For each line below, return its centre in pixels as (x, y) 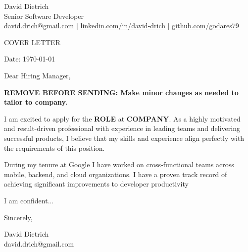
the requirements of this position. (54, 148)
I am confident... (29, 200)
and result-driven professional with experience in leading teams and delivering (122, 128)
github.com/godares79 (205, 26)
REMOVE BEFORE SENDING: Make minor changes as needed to (121, 92)
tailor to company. (36, 102)
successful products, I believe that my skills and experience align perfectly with (124, 138)
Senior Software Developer (44, 16)
